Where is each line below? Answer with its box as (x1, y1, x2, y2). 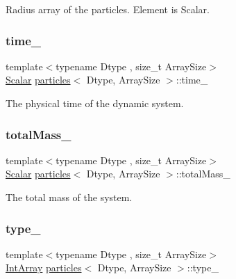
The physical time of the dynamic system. (6, 96, 184, 110)
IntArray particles (6, 260, 82, 275)
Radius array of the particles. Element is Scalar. (6, 2, 210, 16)
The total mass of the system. (6, 190, 133, 204)
